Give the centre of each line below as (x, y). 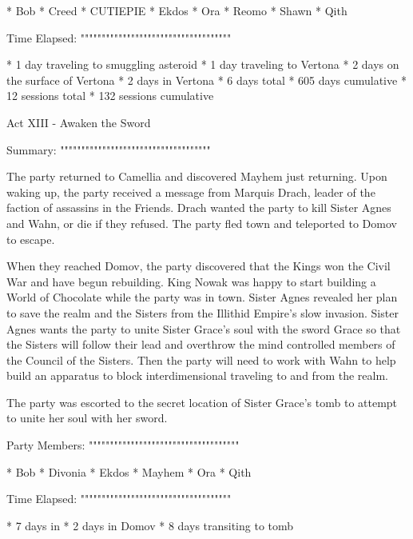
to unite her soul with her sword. (87, 418)
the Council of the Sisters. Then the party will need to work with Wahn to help (201, 359)
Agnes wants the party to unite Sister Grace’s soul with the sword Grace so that (204, 328)
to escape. (31, 239)
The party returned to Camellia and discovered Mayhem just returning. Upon (197, 176)
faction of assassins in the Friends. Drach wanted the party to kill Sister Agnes (199, 208)
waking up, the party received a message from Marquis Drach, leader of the (191, 192)
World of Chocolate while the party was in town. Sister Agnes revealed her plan (202, 297)
